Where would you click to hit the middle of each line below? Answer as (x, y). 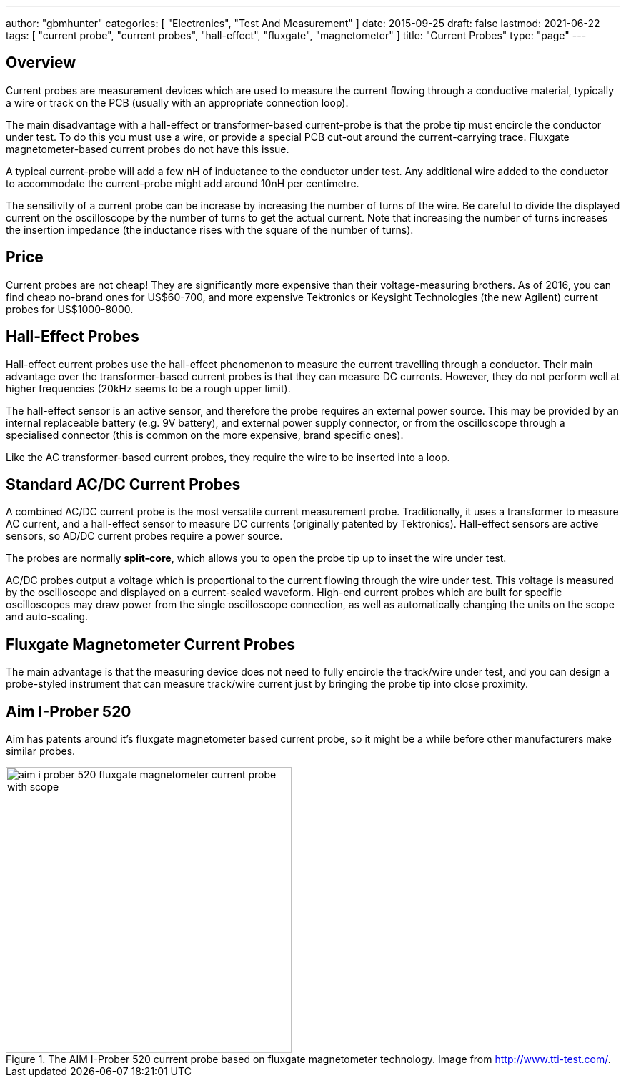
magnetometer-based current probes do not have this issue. (148, 149)
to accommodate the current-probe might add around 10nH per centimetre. (183, 183)
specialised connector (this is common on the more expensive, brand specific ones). (205, 435)
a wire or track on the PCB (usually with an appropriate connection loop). (177, 102)
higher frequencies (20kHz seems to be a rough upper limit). (148, 388)
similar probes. (41, 751)
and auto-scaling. (47, 617)
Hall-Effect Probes (73, 337)
